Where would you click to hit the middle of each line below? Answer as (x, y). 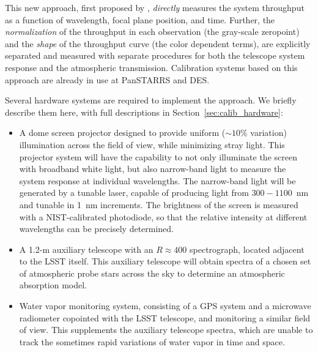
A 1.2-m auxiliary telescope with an (86, 249)
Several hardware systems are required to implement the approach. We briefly (151, 100)
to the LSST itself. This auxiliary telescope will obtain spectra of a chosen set (165, 261)
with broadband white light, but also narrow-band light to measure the (153, 169)
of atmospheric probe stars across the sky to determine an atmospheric (152, 273)
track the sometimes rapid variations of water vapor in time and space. (152, 341)
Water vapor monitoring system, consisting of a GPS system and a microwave (165, 306)
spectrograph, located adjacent (247, 249)
